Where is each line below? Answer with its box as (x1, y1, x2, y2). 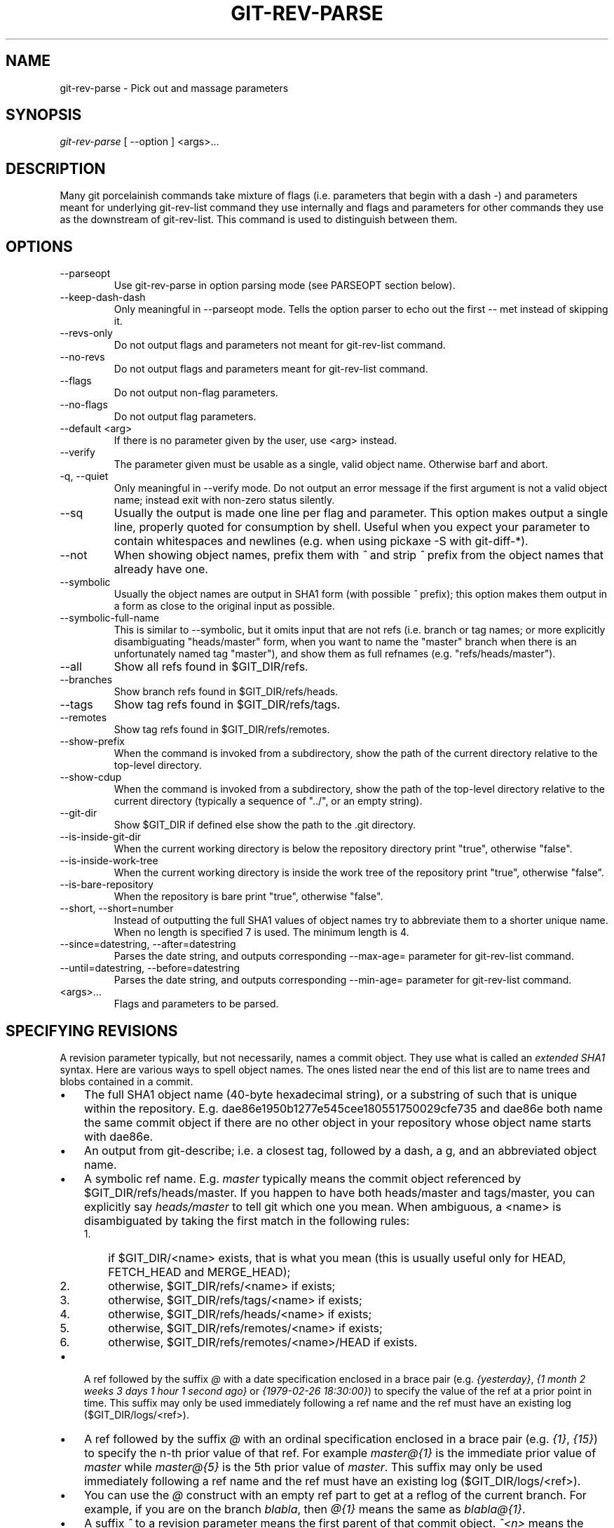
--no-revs (60, 351, 105, 363)
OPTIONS (6, 237, 73, 255)
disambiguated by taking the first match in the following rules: (84, 1213, 410, 1228)
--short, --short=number (60, 902, 174, 915)
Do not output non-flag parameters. (114, 387, 278, 399)
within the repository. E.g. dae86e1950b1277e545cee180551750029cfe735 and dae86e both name (84, 1101, 603, 1115)
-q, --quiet (60, 470, 109, 483)
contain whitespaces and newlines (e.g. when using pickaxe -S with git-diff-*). (114, 534, 528, 549)
